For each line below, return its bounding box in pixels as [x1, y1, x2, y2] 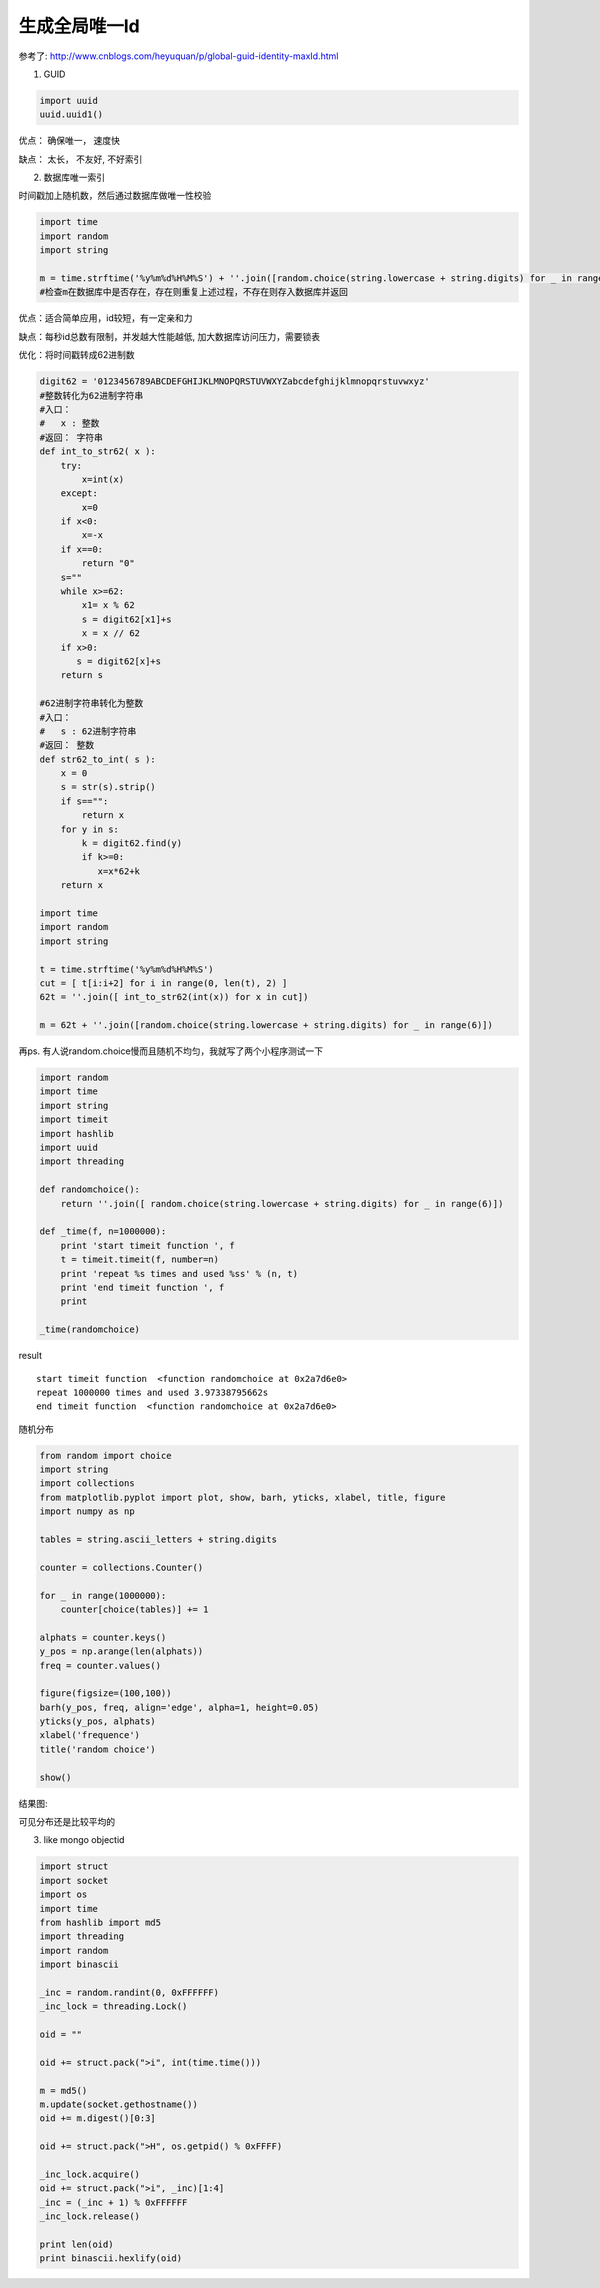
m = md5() [39, 2085, 88, 2096]
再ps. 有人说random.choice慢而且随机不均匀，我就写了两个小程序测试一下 [18, 1045, 324, 1057]
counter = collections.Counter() [39, 1561, 204, 1573]
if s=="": [60, 795, 109, 807]
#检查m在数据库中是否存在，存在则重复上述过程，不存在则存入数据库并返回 [39, 286, 349, 298]
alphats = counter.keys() [39, 1631, 167, 1643]
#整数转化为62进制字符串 [39, 390, 144, 401]
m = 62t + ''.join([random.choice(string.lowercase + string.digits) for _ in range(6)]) [39, 1020, 494, 1031]
